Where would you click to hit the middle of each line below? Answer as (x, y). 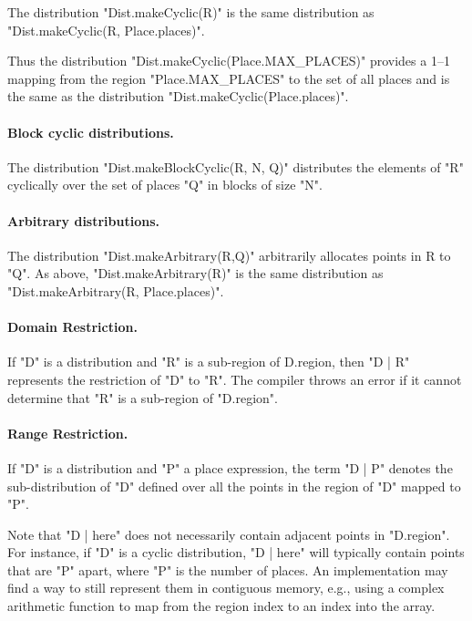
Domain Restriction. (72, 327)
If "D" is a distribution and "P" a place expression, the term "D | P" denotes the (230, 467)
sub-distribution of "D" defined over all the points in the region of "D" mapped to (234, 486)
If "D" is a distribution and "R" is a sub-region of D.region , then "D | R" (209, 362)
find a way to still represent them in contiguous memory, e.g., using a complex (226, 588)
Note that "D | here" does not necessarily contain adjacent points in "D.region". (229, 534)
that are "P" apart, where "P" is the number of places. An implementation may (228, 569)
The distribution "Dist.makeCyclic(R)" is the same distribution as (191, 12)
